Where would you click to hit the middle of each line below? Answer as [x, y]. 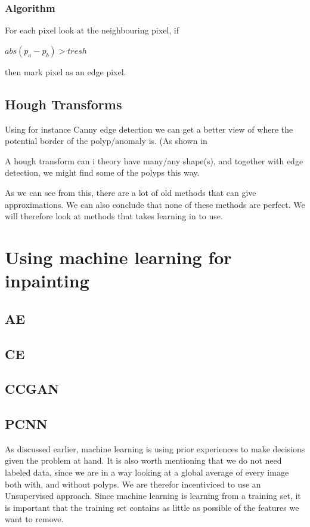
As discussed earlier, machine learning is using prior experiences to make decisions [155, 448]
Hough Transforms [63, 104]
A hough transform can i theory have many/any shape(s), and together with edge [154, 160]
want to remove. [34, 519]
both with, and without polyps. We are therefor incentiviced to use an [133, 484]
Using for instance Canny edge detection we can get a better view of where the [149, 129]
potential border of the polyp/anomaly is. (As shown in [106, 141]
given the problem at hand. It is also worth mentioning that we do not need [143, 460]
